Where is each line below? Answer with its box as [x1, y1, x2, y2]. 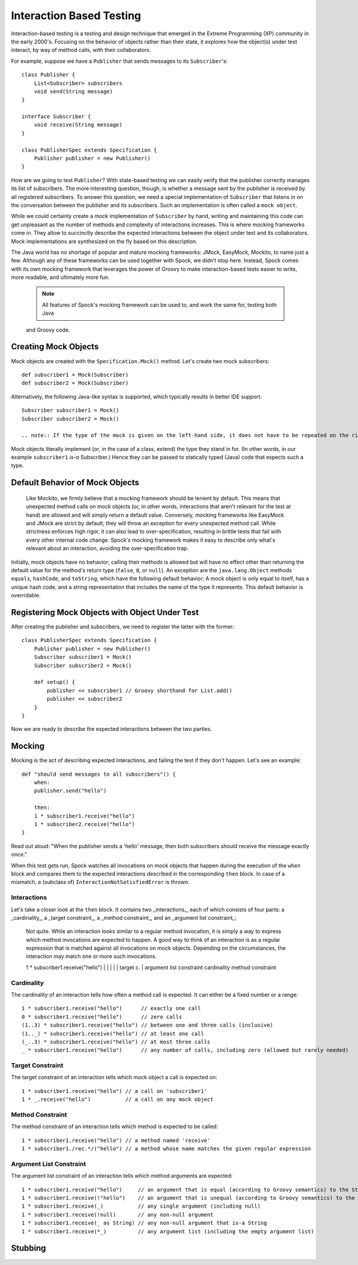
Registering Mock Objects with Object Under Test [11, 607, 199, 618]
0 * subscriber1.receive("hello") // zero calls [21, 1013, 182, 1020]
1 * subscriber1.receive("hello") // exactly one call [21, 1005, 201, 1012]
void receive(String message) [33, 121, 122, 128]
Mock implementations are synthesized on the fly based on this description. [11, 238, 198, 245]
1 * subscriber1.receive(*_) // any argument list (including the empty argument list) [21, 1228, 314, 1235]
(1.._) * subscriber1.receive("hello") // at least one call [21, 1030, 204, 1037]
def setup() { [33, 678, 76, 686]
